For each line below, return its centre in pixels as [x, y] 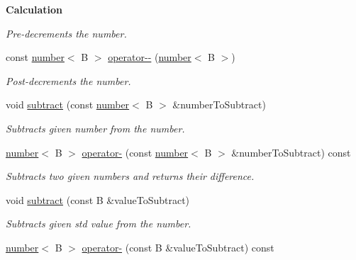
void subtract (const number [68, 104]
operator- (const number [135, 152]
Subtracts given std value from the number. [99, 224]
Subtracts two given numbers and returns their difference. [130, 176]
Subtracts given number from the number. [95, 128]
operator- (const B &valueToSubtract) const [178, 247]
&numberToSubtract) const [291, 152]
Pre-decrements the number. [66, 33]
